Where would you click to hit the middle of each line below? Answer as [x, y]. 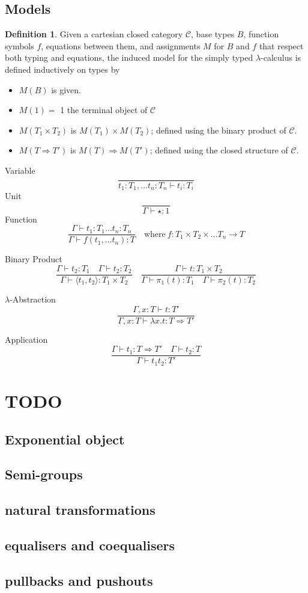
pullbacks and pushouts [79, 580]
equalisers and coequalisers [90, 545]
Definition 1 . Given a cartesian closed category [94, 34]
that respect [281, 45]
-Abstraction [33, 299]
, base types [213, 34]
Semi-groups [44, 474]
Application [26, 339]
